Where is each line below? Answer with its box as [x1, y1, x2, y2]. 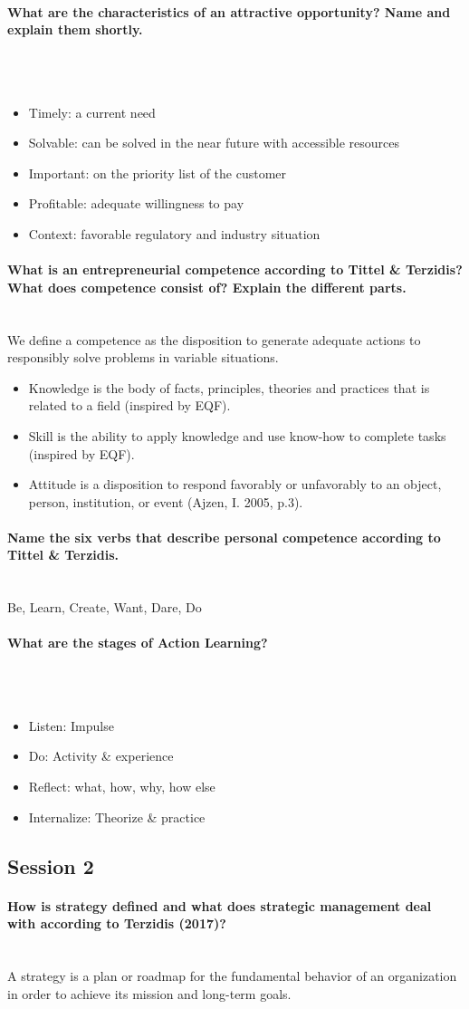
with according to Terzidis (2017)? [7, 914, 226, 933]
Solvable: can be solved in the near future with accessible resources [28, 133, 400, 152]
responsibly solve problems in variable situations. [7, 348, 279, 367]
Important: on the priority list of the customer [28, 163, 287, 182]
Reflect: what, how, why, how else [28, 777, 215, 796]
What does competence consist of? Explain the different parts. [7, 277, 407, 296]
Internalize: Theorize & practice [28, 807, 206, 826]
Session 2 [7, 851, 94, 879]
